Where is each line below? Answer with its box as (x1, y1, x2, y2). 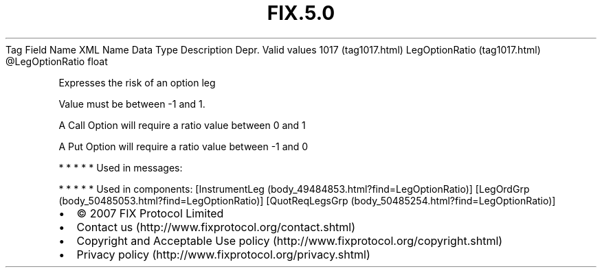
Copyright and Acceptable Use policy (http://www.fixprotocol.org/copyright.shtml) (76, 233, 503, 248)
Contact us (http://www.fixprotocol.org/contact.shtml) (76, 219, 356, 234)
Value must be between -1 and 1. (58, 97, 205, 110)
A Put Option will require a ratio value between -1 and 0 (58, 140, 309, 152)
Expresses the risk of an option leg (58, 76, 216, 88)
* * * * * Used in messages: (58, 161, 183, 174)
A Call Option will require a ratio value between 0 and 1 (58, 119, 306, 131)
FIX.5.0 (267, 1, 335, 25)
